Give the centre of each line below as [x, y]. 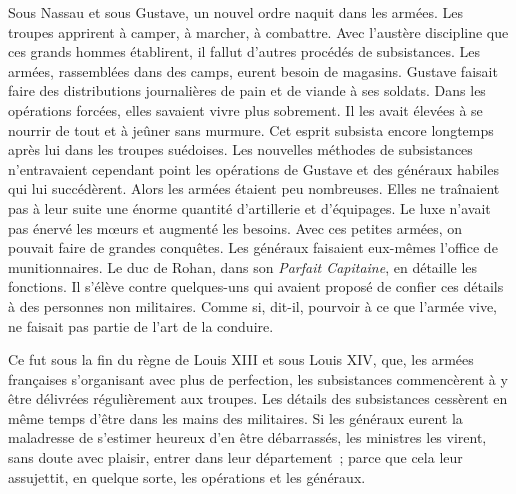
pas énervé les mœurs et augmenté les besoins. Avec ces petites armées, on [235, 227]
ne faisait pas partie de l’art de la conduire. [141, 325]
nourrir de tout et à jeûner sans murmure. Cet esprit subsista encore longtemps [251, 129]
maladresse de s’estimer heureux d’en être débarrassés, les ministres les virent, [247, 437]
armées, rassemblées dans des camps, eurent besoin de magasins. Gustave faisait [253, 70]
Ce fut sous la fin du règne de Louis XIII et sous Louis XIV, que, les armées [241, 359]
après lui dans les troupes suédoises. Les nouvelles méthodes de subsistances [240, 149]
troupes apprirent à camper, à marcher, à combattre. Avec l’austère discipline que [258, 31]
